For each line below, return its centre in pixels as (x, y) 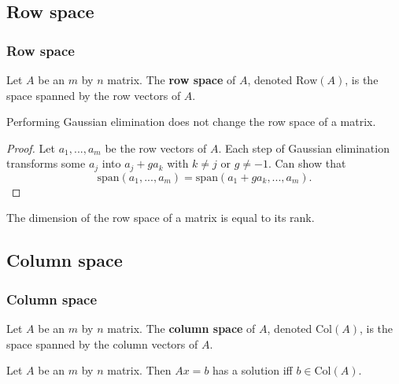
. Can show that (307, 163)
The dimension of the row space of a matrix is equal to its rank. (161, 218)
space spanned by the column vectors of (102, 343)
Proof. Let (31, 148)
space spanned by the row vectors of (94, 95)
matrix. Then (139, 370)
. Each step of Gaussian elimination (304, 148)
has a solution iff (253, 370)
